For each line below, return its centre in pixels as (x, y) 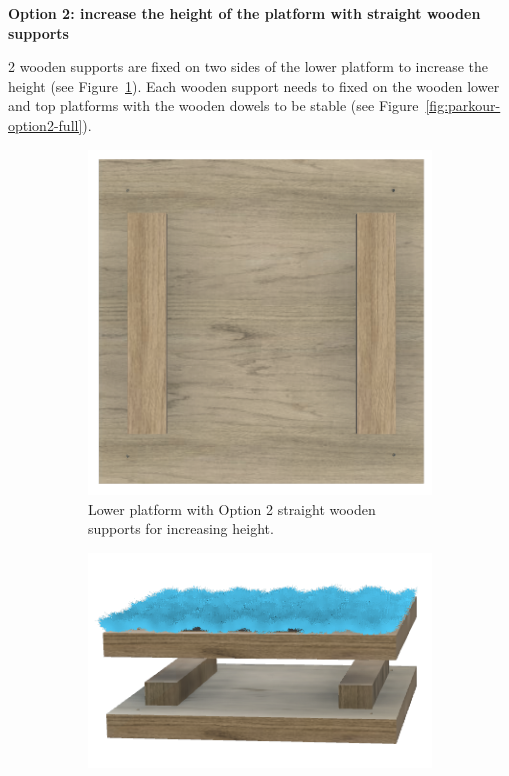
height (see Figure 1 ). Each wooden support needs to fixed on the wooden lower (254, 85)
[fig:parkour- (463, 105)
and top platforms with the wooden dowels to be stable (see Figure (213, 105)
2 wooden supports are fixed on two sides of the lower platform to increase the (248, 66)
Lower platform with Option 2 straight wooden (232, 508)
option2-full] (45, 124)
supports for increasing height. (181, 528)
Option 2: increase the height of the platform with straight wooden (244, 13)
